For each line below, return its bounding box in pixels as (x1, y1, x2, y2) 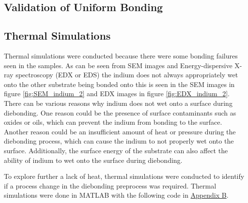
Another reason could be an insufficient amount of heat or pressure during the (4, 126, 236, 136)
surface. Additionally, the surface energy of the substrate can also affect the (4, 145, 228, 155)
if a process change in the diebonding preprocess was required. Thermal (4, 180, 217, 190)
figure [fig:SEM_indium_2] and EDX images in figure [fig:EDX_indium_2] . (4, 88, 230, 99)
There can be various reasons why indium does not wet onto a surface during (4, 98, 232, 108)
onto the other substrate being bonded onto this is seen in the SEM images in (4, 79, 235, 89)
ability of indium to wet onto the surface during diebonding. (4, 155, 183, 165)
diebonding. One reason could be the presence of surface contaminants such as (4, 107, 236, 117)
